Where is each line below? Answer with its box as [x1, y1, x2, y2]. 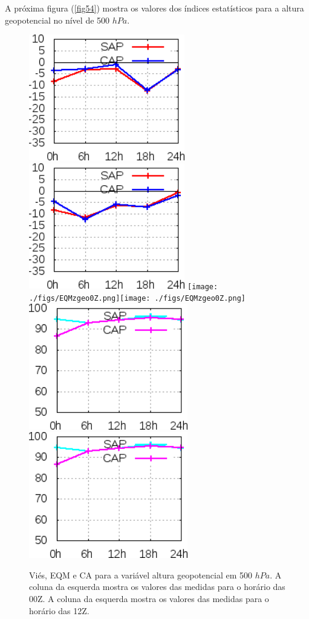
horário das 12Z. [29, 604, 89, 617]
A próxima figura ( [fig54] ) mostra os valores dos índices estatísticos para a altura [5, 2, 304, 14]
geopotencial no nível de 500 [5, 13, 110, 26]
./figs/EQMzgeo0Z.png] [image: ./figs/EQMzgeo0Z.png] [29, 294, 246, 303]
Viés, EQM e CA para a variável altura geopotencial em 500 [29, 568, 253, 581]
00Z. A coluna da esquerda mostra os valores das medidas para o [29, 592, 269, 604]
